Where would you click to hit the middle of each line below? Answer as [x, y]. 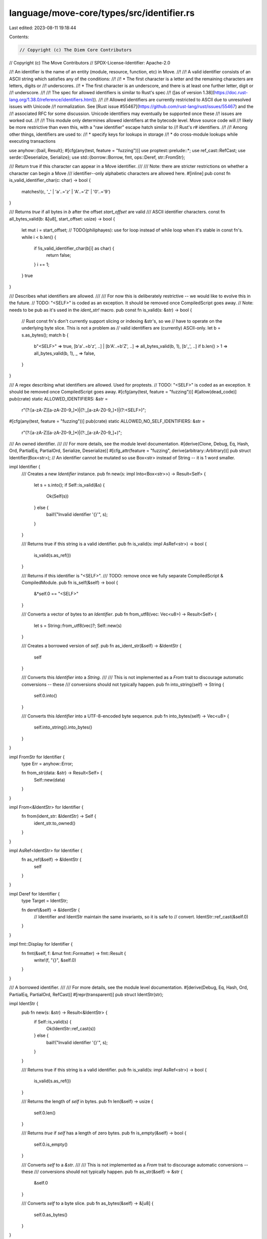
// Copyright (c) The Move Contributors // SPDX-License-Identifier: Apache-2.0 [90, 62]
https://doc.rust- [231, 93]
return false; [59, 255]
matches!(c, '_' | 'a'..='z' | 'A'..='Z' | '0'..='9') [66, 191]
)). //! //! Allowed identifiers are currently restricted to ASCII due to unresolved [172, 100]
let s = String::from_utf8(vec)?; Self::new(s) [78, 625]
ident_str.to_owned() [55, 823]
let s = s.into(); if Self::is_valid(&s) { [69, 485]
